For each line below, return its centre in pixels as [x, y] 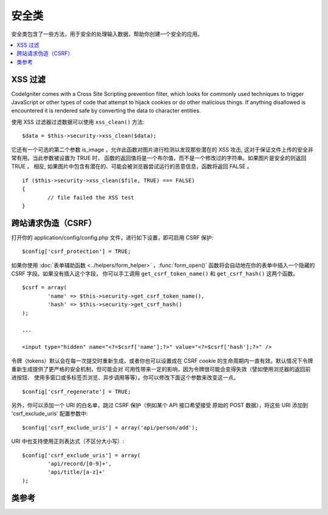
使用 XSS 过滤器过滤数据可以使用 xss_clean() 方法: [78, 122]
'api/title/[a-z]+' [77, 472]
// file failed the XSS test [91, 197]
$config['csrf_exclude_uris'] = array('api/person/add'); [110, 427]
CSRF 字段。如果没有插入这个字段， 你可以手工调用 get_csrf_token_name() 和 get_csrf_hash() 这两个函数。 [155, 274]
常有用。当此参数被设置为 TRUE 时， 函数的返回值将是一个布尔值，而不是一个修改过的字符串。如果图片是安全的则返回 [159, 158]
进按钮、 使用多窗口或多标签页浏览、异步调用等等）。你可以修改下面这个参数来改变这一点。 [125, 378]
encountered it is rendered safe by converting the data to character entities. [106, 111]
